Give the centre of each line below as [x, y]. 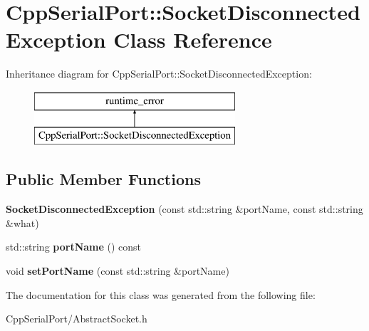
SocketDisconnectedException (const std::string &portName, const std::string [184, 209]
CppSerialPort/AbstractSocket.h [77, 319]
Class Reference [193, 40]
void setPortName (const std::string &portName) [118, 271]
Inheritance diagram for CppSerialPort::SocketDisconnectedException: [159, 74]
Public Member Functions [103, 179]
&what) [22, 222]
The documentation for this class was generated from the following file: [161, 294]
